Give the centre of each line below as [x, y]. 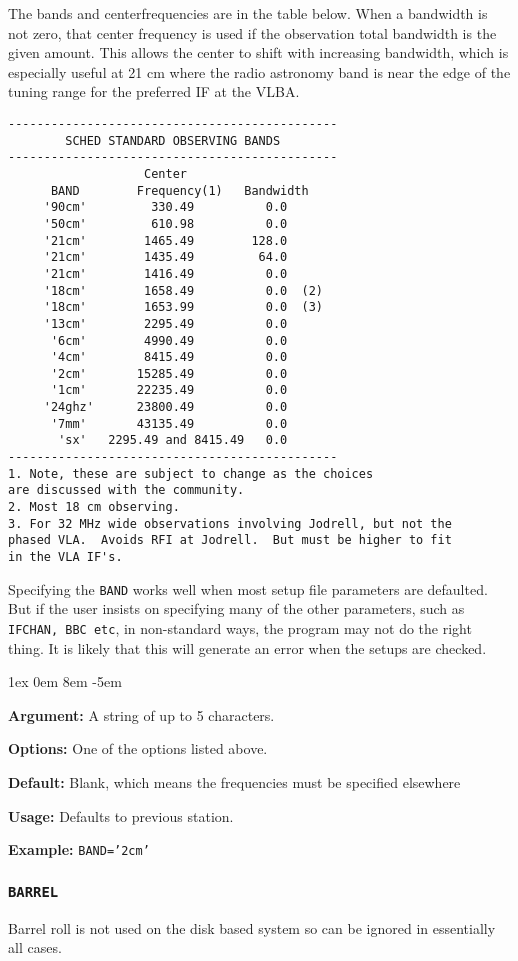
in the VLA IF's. [65, 557]
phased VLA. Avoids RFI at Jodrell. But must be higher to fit [230, 540]
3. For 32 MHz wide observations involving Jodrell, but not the [230, 523]
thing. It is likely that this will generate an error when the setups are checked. [247, 647]
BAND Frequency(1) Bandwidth [179, 190]
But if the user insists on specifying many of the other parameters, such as [236, 608]
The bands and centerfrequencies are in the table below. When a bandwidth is [248, 13]
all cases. [35, 947]
